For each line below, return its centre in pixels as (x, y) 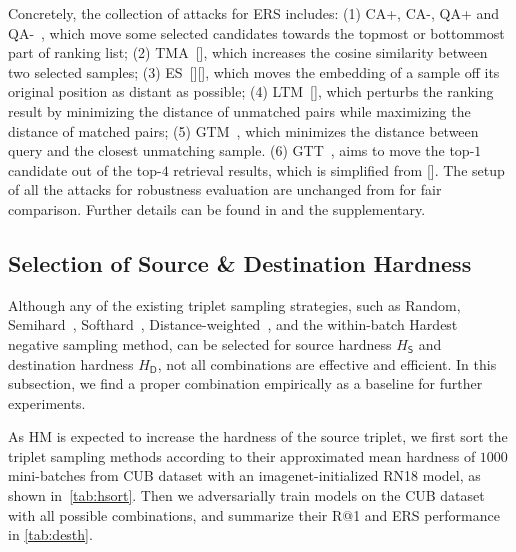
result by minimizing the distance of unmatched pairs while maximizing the (239, 110)
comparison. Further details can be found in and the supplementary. (217, 208)
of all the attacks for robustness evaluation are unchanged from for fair (225, 189)
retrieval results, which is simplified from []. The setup (339, 169)
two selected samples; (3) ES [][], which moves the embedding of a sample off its (254, 71)
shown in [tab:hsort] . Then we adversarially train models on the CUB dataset (246, 495)
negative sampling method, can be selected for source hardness (200, 343)
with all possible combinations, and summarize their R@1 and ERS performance (254, 514)
